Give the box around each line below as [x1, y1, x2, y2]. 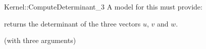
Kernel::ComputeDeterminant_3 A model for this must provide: [4, 1, 202, 11]
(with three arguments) [4, 35, 76, 45]
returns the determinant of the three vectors [4, 18, 141, 28]
